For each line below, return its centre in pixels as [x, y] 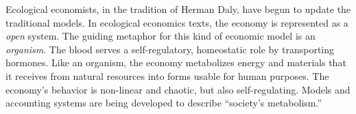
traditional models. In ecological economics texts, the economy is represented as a [177, 22]
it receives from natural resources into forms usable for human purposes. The [167, 75]
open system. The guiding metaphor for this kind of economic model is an [161, 36]
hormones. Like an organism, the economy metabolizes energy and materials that [176, 62]
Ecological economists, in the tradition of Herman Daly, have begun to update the [178, 9]
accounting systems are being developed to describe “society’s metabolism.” [164, 103]
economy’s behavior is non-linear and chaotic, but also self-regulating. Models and [178, 89]
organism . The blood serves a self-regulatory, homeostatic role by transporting [170, 49]
